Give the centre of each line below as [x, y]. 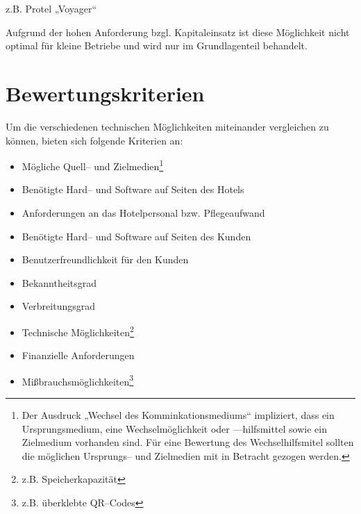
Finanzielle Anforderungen [78, 355]
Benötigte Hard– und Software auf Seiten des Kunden [136, 236]
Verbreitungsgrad [59, 306]
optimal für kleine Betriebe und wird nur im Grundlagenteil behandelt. [157, 45]
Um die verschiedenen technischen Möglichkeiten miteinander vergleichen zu [167, 126]
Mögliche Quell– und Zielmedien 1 [93, 165]
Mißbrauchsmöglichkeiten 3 [78, 380]
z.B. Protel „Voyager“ [51, 8]
